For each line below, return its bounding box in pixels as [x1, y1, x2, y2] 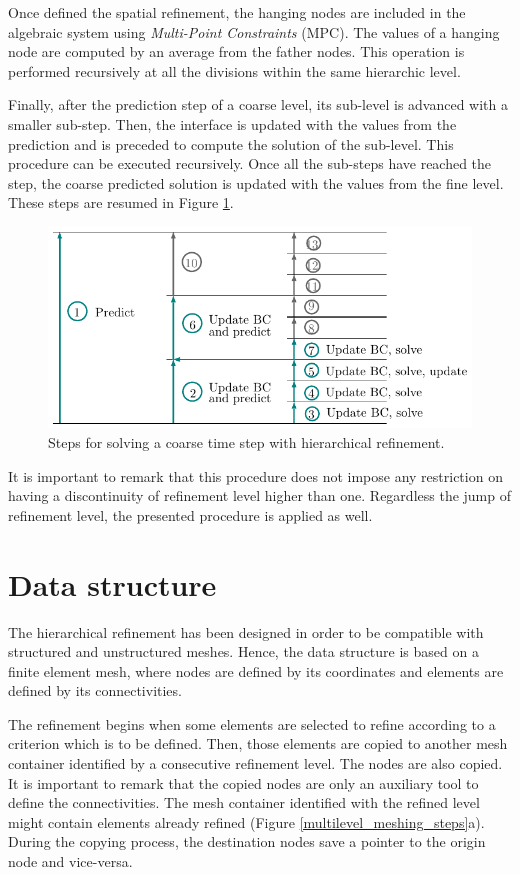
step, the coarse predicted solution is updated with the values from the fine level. [8, 172, 504, 193]
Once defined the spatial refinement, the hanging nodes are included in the [8, 2, 466, 22]
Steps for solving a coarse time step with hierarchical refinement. [48, 432, 445, 452]
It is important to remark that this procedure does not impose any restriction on [8, 465, 503, 486]
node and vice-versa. [8, 851, 133, 872]
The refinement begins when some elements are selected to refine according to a [8, 713, 496, 734]
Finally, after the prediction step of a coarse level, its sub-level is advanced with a [8, 94, 509, 115]
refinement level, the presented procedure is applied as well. [8, 504, 373, 525]
